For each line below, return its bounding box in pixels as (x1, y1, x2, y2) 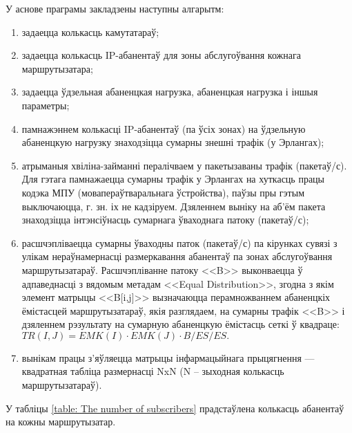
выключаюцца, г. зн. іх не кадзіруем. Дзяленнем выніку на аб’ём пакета (21, 199, 326, 213)
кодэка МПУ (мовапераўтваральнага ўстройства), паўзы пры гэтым (21, 185, 304, 199)
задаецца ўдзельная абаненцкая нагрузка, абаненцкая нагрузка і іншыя (21, 84, 318, 99)
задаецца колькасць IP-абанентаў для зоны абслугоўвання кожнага (21, 48, 301, 62)
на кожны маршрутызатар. (6, 414, 116, 429)
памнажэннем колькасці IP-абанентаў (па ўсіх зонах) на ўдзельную (21, 121, 306, 136)
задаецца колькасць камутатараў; (21, 24, 159, 39)
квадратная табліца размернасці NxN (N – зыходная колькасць (21, 364, 284, 378)
